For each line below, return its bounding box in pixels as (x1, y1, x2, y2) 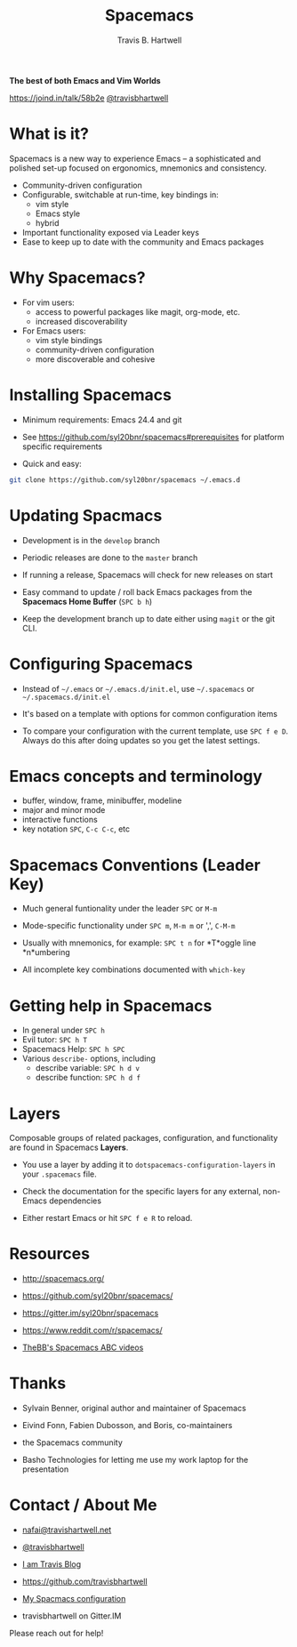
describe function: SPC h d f (35, 1073, 140, 1083)
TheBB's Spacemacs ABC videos (21, 1342, 144, 1353)
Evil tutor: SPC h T (21, 1034, 87, 1045)
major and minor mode (21, 805, 106, 815)
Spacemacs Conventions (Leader (9, 855, 261, 875)
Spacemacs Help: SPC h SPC (21, 1044, 125, 1055)
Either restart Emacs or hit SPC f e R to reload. (21, 1213, 193, 1224)
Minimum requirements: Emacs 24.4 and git (21, 414, 182, 425)
